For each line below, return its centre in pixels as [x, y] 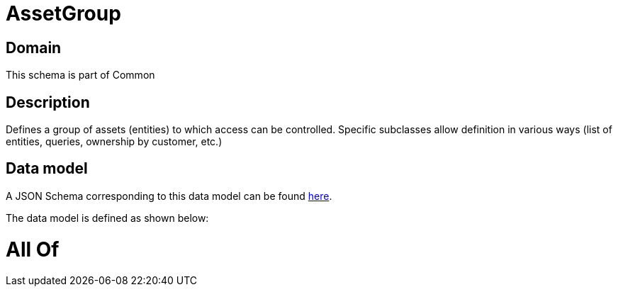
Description [48, 102]
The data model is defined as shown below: [107, 218]
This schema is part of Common [80, 75]
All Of [33, 249]
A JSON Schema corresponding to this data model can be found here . [169, 196]
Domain [34, 47]
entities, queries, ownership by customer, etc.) [114, 142]
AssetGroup [63, 13]
